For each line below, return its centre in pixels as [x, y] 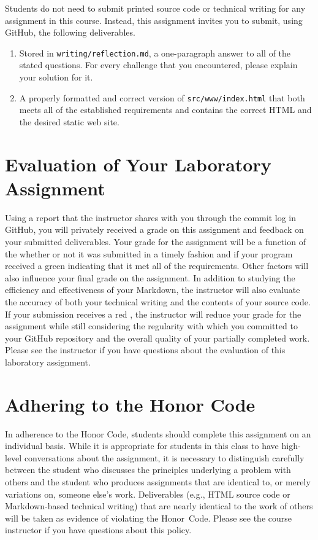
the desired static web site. [69, 121]
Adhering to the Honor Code [130, 404]
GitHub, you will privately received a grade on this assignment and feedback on [154, 229]
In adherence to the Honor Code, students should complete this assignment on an [158, 433]
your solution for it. [56, 77]
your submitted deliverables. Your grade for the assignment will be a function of [155, 241]
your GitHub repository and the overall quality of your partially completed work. [157, 338]
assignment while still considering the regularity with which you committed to [151, 326]
